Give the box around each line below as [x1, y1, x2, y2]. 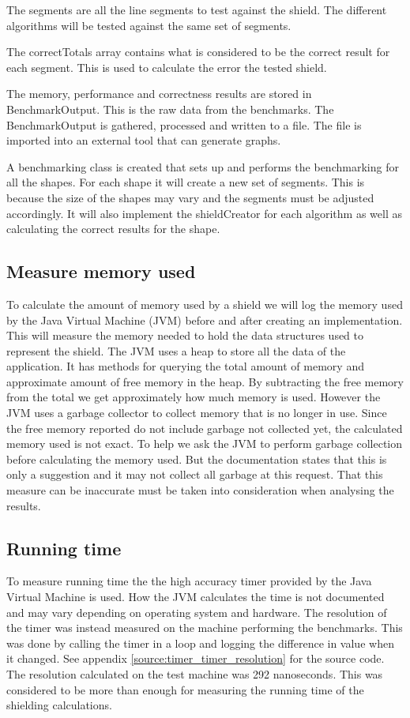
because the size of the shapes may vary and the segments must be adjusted [6, 189, 374, 205]
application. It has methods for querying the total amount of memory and [6, 358, 364, 374]
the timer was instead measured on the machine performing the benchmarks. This [6, 619, 403, 636]
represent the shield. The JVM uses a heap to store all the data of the [6, 342, 346, 359]
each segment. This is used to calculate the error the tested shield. [6, 58, 327, 75]
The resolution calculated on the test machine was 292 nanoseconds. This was [6, 666, 383, 682]
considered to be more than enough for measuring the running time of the [6, 681, 364, 697]
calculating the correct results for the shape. [6, 220, 220, 237]
